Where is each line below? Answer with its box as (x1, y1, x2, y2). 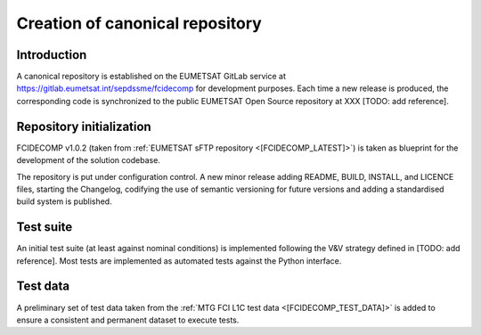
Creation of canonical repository (16, 13, 262, 33)
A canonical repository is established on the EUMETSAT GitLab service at (16, 71, 287, 82)
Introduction (16, 47, 87, 62)
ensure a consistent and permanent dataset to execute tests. (16, 315, 240, 325)
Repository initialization (16, 118, 151, 134)
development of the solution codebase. (16, 155, 160, 166)
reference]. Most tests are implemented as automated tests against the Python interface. (16, 255, 342, 266)
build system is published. (16, 196, 112, 207)
